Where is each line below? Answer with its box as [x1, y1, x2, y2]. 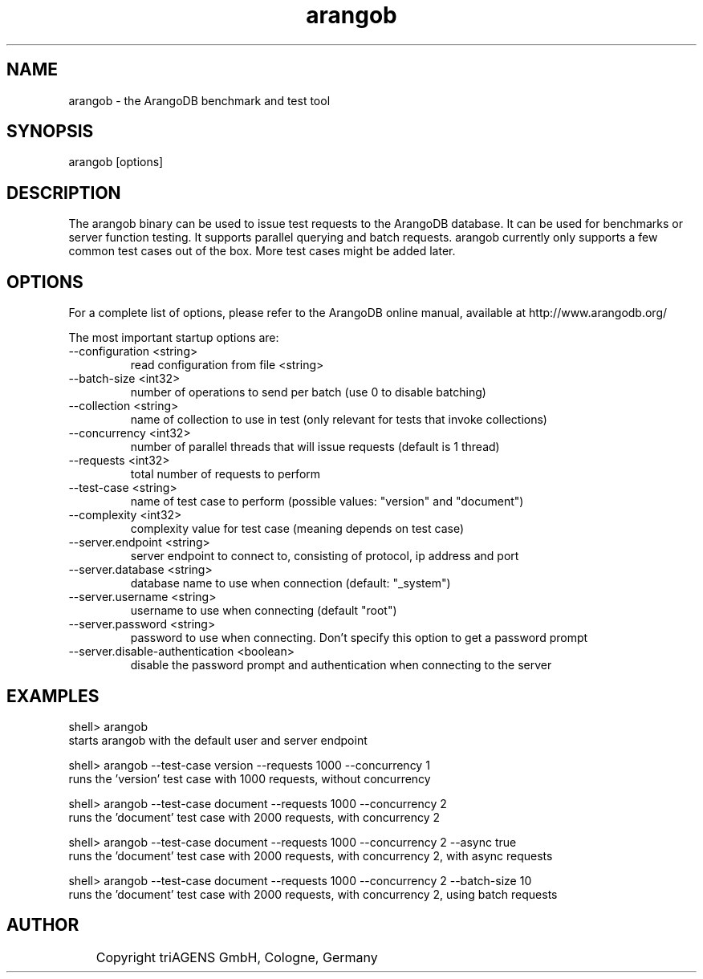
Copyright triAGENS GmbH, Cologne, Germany [95, 949, 378, 965]
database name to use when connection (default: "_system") [130, 576, 451, 591]
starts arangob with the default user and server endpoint [68, 733, 368, 747]
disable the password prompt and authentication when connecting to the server [130, 658, 552, 672]
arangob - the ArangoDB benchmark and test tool [68, 93, 331, 108]
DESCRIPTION [6, 182, 121, 203]
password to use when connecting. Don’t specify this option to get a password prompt [130, 631, 588, 645]
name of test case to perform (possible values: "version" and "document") [130, 494, 524, 509]
